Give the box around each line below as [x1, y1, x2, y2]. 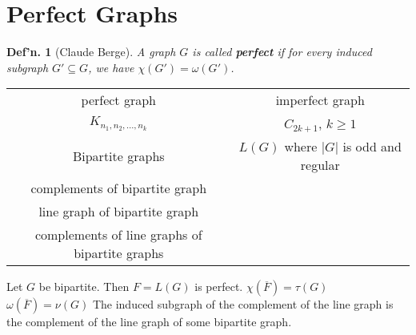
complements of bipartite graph [30, 179, 207, 198]
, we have [88, 59, 134, 75]
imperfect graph [275, 91, 365, 110]
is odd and [342, 137, 402, 156]
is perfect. [194, 278, 243, 295]
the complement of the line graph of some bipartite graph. [6, 313, 292, 330]
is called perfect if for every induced [192, 43, 372, 60]
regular [300, 155, 340, 175]
